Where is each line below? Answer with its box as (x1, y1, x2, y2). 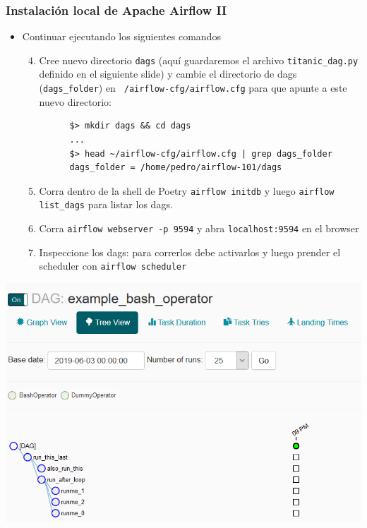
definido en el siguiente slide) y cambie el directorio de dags (39, 66, 297, 81)
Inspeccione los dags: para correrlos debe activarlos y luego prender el (39, 244, 341, 259)
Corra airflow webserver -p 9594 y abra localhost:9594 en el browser (39, 221, 359, 235)
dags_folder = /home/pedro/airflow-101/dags (69, 162, 282, 173)
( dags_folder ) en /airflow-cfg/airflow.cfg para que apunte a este (39, 80, 347, 95)
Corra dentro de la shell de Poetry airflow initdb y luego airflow (39, 183, 335, 198)
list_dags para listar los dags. (39, 197, 173, 212)
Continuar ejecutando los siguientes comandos (22, 29, 221, 44)
